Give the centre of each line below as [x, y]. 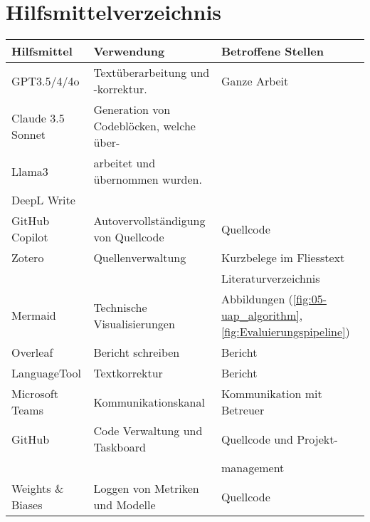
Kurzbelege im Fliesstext [283, 258]
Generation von [132, 110]
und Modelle [125, 505]
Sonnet [29, 134]
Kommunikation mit [271, 394]
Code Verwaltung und [148, 431]
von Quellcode [129, 237]
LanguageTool [47, 373]
